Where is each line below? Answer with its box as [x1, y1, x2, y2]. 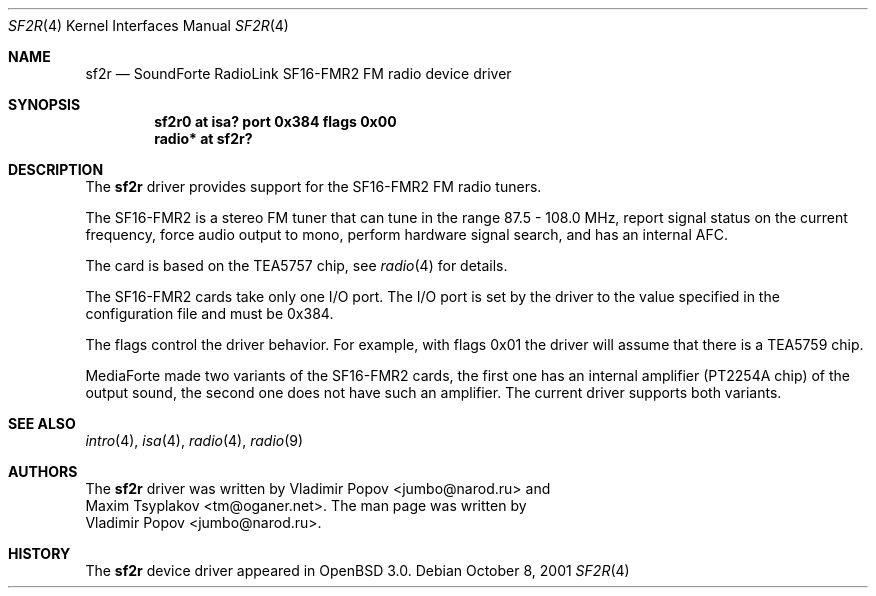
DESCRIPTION [8, 161, 104, 178]
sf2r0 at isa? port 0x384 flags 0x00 [154, 113, 397, 130]
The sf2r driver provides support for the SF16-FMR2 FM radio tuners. [85, 178, 542, 195]
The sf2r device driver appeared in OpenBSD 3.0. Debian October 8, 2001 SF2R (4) [85, 562, 630, 579]
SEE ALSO [8, 415, 76, 432]
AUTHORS [8, 463, 78, 480]
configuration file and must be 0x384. [85, 305, 334, 322]
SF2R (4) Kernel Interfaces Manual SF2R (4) [8, 17, 289, 34]
